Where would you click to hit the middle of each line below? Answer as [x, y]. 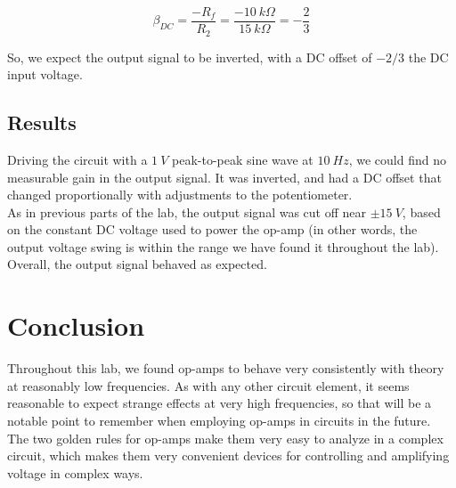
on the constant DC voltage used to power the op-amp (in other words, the [212, 229]
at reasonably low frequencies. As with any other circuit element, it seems [208, 385]
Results [42, 122]
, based [421, 211]
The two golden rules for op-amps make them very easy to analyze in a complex [225, 438]
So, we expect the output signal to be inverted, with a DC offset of [190, 57]
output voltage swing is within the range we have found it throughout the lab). [223, 246]
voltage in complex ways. [75, 472]
